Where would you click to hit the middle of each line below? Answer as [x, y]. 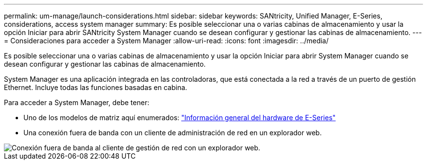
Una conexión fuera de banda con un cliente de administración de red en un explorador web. [173, 133]
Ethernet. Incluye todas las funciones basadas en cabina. [96, 87]
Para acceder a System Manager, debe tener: [77, 102]
